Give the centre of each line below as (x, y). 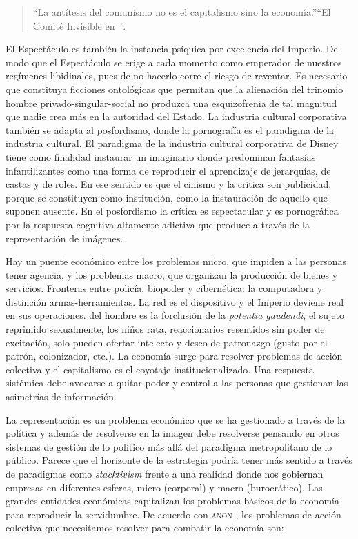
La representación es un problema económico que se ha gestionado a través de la (175, 419)
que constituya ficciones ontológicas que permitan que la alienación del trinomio (175, 89)
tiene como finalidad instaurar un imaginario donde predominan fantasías (161, 156)
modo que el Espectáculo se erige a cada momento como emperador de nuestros (174, 62)
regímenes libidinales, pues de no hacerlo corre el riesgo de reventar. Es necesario (177, 76)
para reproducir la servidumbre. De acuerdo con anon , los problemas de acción (173, 514)
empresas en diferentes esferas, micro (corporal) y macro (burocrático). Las (164, 487)
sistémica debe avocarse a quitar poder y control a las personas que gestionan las (177, 383)
